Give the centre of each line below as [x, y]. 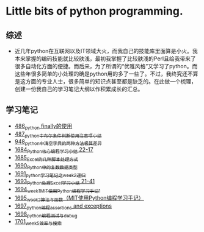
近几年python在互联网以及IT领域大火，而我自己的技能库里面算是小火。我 [106, 51]
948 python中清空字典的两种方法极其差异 [58, 142]
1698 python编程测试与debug [46, 214]
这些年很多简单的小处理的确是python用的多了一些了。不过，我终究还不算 [106, 74]
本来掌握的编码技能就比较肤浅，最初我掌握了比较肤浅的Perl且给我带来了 [105, 58]
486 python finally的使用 [43, 126]
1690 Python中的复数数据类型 [46, 166]
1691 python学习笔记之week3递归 [50, 174]
